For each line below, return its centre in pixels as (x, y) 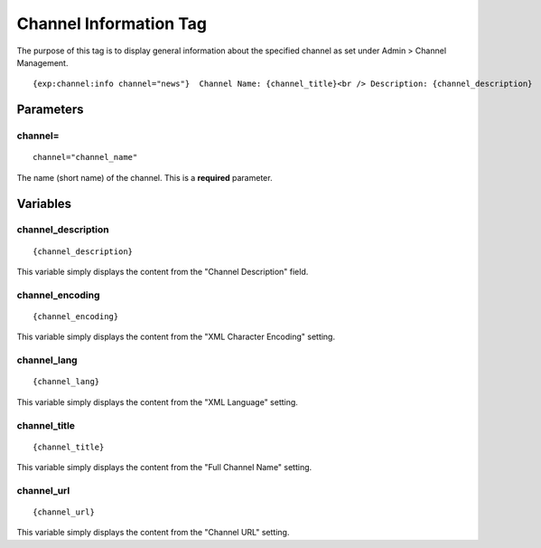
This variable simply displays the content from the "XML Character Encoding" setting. (176, 337)
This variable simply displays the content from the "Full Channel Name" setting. (164, 468)
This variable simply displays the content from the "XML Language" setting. (157, 402)
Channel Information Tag (112, 24)
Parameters (50, 110)
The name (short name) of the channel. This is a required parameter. (145, 177)
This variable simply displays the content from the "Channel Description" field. (163, 272)
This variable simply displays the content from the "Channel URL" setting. (153, 533)
